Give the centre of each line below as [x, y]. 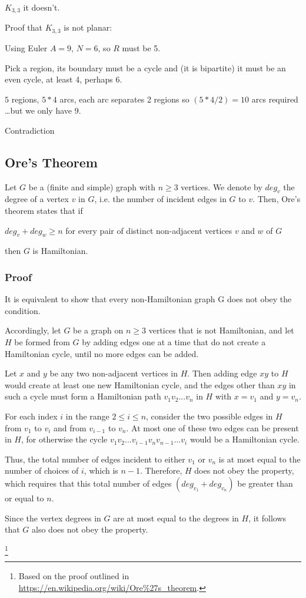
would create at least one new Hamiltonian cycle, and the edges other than [140, 384]
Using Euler [26, 47]
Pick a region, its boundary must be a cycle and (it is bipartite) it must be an [145, 67]
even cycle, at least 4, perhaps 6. [64, 79]
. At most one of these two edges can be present [212, 427]
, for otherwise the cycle [64, 439]
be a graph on [98, 330]
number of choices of [42, 470]
